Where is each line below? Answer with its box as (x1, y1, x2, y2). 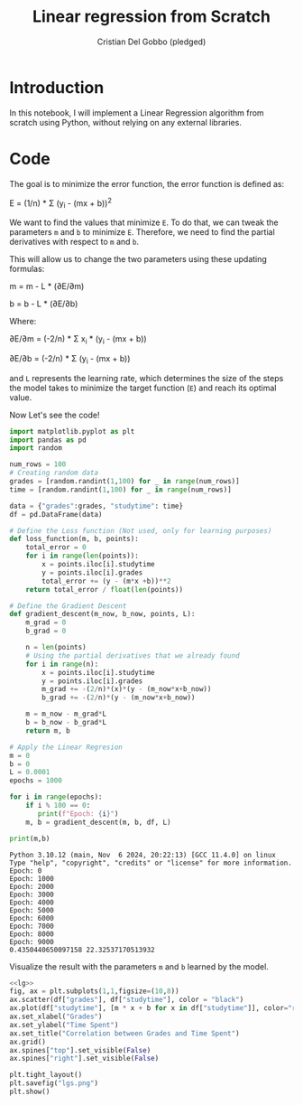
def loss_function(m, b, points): (9, 535, 140, 544)
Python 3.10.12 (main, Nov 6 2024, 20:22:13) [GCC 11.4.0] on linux (9, 850, 277, 859)
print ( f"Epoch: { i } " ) (37, 809, 119, 819)
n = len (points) (25, 643, 87, 652)
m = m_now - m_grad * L (25, 709, 106, 719)
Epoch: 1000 (9, 874, 54, 883)
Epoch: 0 (9, 866, 42, 876)
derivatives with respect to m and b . (9, 237, 140, 248)
